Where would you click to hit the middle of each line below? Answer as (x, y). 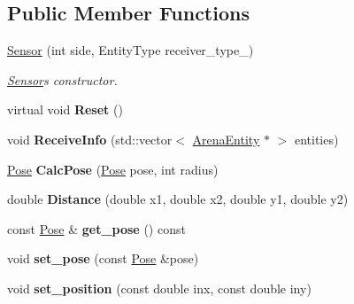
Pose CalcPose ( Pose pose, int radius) (113, 169)
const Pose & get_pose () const (96, 228)
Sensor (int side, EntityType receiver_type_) (131, 50)
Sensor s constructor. (62, 79)
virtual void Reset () (65, 109)
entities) (316, 139)
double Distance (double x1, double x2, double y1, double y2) (178, 199)
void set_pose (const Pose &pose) (103, 258)
